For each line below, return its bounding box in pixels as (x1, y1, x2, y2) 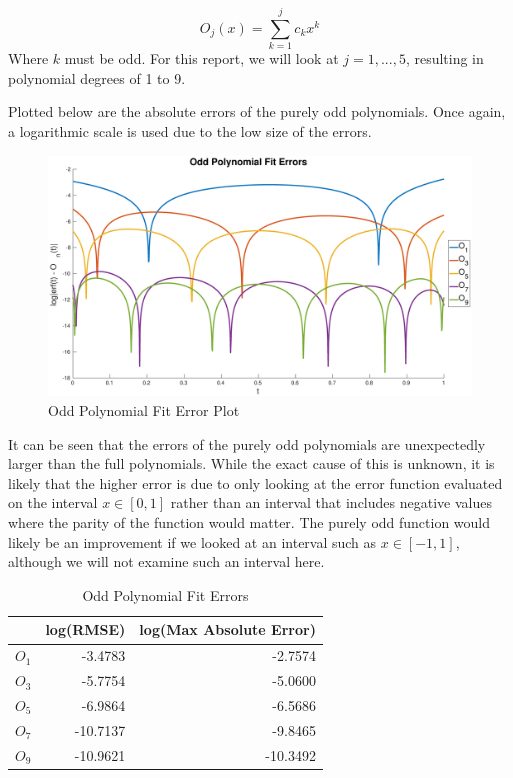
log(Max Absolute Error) (139, 619, 316, 640)
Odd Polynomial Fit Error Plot (48, 400, 240, 421)
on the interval (8, 492, 98, 513)
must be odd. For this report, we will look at (64, 48, 339, 69)
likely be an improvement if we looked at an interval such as (8, 531, 377, 552)
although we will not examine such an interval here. (8, 551, 325, 572)
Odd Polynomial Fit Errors (82, 584, 249, 605)
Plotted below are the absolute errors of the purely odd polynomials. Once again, (8, 101, 506, 122)
